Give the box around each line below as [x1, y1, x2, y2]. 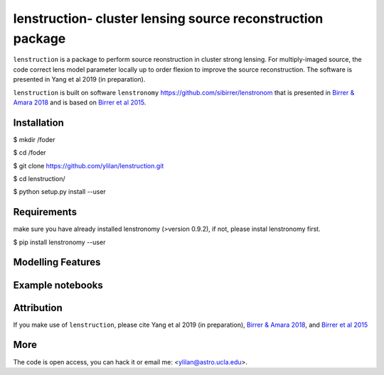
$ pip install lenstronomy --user [13, 238, 106, 246]
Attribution [13, 302, 63, 314]
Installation [13, 116, 64, 129]
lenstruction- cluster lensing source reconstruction [13, 11, 324, 26]
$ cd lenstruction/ [13, 174, 65, 183]
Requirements [13, 206, 78, 218]
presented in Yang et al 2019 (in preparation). [13, 75, 146, 84]
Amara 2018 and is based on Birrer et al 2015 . [13, 98, 146, 107]
